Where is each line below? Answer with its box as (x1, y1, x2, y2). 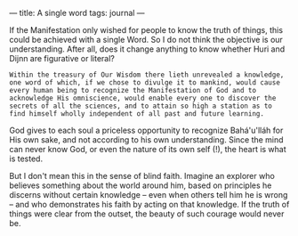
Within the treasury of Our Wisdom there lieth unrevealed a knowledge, (9, 70, 285, 79)
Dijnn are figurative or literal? (9, 53, 116, 63)
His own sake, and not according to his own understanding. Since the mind (9, 134, 284, 145)
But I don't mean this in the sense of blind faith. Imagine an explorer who (9, 171, 276, 181)
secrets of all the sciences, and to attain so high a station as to (9, 102, 273, 110)
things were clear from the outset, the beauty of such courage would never (9, 208, 285, 219)
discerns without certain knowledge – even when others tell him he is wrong (9, 190, 288, 199)
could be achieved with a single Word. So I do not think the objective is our (9, 35, 283, 45)
